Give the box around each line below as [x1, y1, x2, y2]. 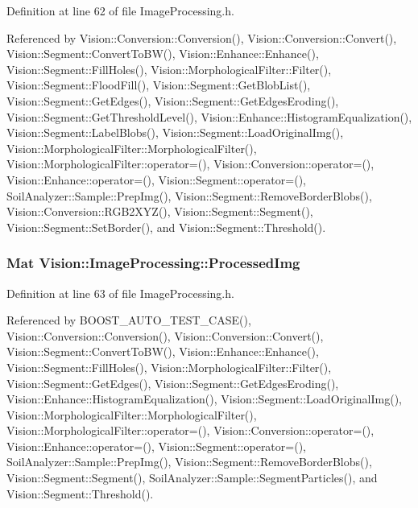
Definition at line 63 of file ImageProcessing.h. [6, 284, 234, 301]
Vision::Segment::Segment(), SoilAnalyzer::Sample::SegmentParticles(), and [6, 469, 378, 486]
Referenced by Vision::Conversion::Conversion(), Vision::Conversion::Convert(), [6, 29, 397, 46]
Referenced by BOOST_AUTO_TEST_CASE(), [6, 312, 251, 328]
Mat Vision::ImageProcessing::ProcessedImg [6, 253, 300, 273]
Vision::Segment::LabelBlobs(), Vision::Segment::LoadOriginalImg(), [6, 124, 344, 141]
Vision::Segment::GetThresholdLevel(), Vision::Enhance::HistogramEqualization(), [6, 108, 412, 125]
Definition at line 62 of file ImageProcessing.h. [6, 2, 234, 19]
